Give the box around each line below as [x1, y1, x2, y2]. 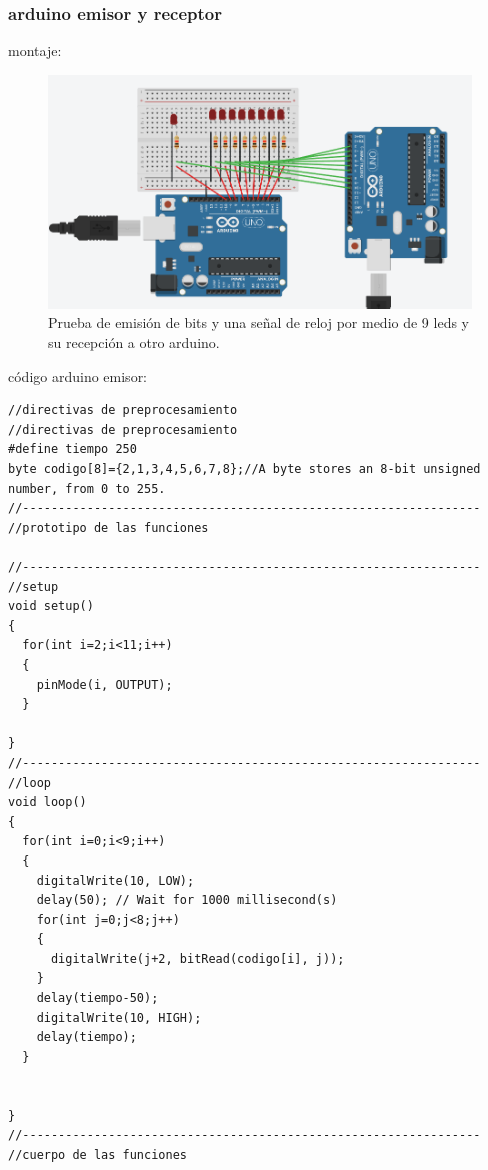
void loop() [8, 795, 87, 810]
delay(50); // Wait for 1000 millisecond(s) [36, 893, 338, 908]
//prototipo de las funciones [8, 520, 209, 535]
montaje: [8, 40, 62, 61]
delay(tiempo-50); [36, 991, 159, 1006]
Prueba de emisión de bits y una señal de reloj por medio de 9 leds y [48, 312, 469, 333]
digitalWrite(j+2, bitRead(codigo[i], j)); [50, 951, 345, 966]
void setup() [8, 599, 94, 614]
